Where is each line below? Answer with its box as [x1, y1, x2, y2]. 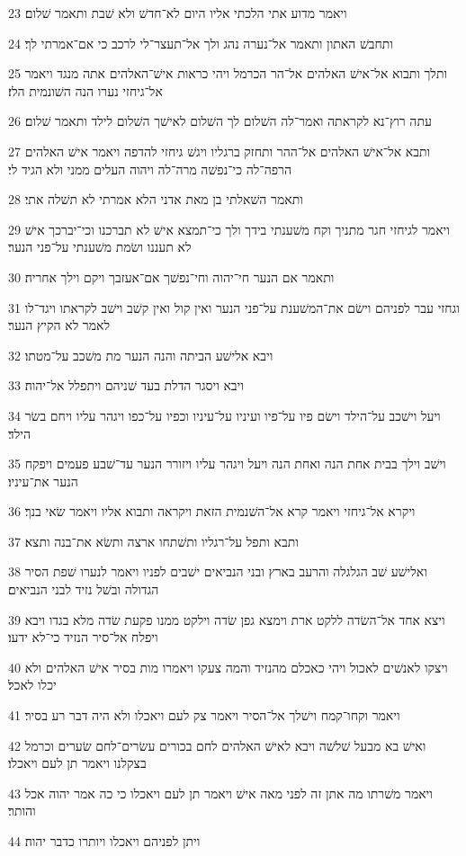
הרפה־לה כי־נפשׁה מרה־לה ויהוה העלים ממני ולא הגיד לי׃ [8, 159, 292, 178]
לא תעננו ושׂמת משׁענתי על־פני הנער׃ [8, 237, 192, 256]
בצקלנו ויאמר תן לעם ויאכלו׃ [8, 753, 147, 772]
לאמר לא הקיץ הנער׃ [8, 316, 110, 334]
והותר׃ [8, 801, 36, 820]
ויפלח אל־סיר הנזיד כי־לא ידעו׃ [8, 628, 158, 646]
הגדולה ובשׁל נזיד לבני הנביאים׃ [8, 580, 159, 599]
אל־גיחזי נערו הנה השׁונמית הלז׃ [8, 81, 163, 100]
